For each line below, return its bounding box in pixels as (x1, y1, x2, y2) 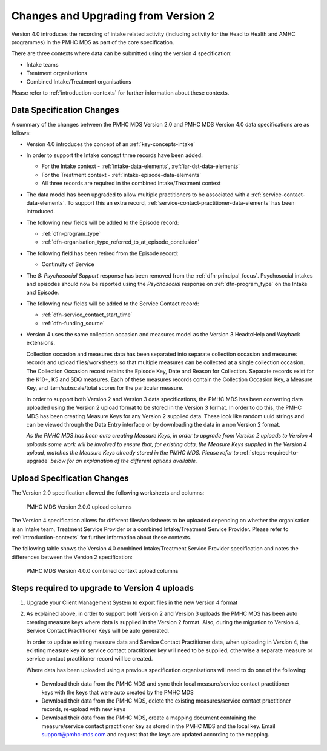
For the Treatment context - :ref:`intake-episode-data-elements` (41, 171, 202, 178)
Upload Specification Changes (11, 473, 130, 484)
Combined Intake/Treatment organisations (26, 78, 131, 85)
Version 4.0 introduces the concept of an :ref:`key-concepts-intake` (26, 140, 196, 148)
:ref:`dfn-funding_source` (41, 319, 105, 327)
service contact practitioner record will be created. (26, 655, 153, 663)
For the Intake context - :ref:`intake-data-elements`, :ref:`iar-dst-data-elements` (41, 162, 240, 170)
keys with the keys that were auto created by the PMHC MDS (41, 689, 194, 696)
